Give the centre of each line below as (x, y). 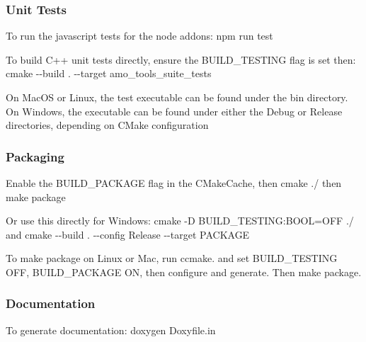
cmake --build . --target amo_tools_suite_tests (109, 73)
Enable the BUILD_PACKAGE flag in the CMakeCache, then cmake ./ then (174, 183)
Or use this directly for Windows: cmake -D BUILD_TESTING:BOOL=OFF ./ (180, 221)
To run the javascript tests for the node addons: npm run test (139, 36)
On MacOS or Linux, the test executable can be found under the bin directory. (177, 97)
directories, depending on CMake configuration (107, 125)
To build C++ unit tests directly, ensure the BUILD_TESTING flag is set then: (181, 59)
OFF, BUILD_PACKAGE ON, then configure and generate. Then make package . (184, 272)
